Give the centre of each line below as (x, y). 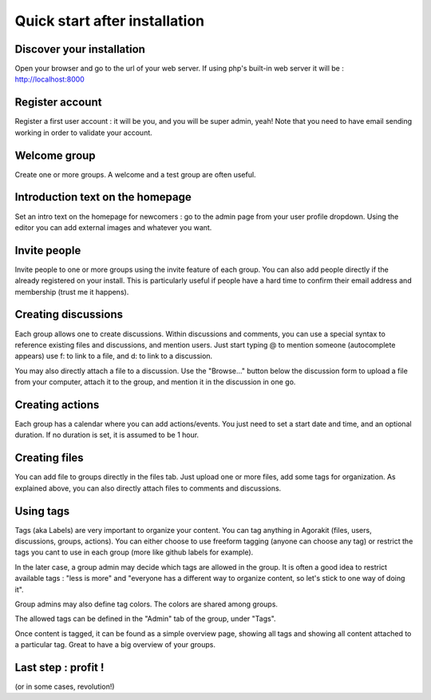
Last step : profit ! (59, 667)
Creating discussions (69, 314)
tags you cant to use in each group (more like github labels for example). (134, 552)
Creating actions (57, 405)
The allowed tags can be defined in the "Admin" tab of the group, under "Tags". (145, 618)
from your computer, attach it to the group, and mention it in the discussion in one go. (155, 382)
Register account (58, 103)
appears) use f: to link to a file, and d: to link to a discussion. (114, 356)
